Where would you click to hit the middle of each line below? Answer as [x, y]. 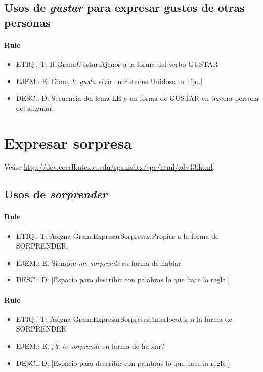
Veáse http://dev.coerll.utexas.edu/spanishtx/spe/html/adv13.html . [109, 167]
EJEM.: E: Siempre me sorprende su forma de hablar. [99, 262]
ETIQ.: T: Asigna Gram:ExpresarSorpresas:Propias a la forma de [117, 236]
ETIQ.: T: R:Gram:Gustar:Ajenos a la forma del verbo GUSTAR [117, 64]
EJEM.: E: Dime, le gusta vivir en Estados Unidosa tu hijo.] [109, 81]
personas [27, 22]
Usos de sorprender [56, 194]
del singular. [35, 108]
